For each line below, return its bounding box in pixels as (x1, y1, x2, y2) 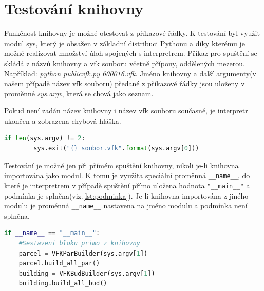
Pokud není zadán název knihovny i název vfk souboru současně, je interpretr (4, 105, 248, 116)
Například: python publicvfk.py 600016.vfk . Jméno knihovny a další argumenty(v (4, 68, 256, 79)
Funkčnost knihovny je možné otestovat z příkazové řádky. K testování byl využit (4, 28, 260, 38)
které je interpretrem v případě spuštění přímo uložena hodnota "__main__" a (4, 180, 250, 190)
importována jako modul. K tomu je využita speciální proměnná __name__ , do (4, 170, 250, 181)
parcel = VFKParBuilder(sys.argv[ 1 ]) (18, 249, 148, 257)
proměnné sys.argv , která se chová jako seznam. (4, 88, 154, 99)
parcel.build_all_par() (18, 260, 100, 267)
